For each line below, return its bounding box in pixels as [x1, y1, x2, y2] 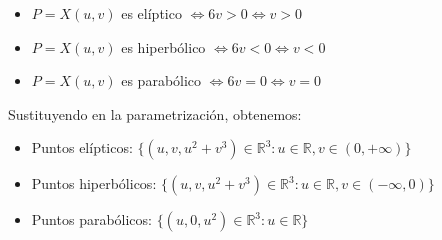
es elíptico [121, 3, 182, 23]
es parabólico [121, 70, 202, 91]
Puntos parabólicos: [31, 209, 152, 230]
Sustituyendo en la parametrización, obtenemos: [8, 103, 302, 124]
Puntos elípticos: [31, 137, 133, 158]
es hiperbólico [121, 36, 206, 57]
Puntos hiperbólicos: [31, 173, 157, 194]
